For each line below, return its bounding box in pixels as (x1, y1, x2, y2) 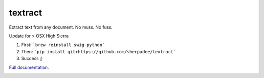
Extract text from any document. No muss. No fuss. (9, 24, 112, 30)
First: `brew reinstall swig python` (21, 42, 105, 48)
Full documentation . (9, 64, 49, 70)
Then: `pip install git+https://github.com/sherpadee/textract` (21, 48, 176, 54)
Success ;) (21, 56, 43, 62)
